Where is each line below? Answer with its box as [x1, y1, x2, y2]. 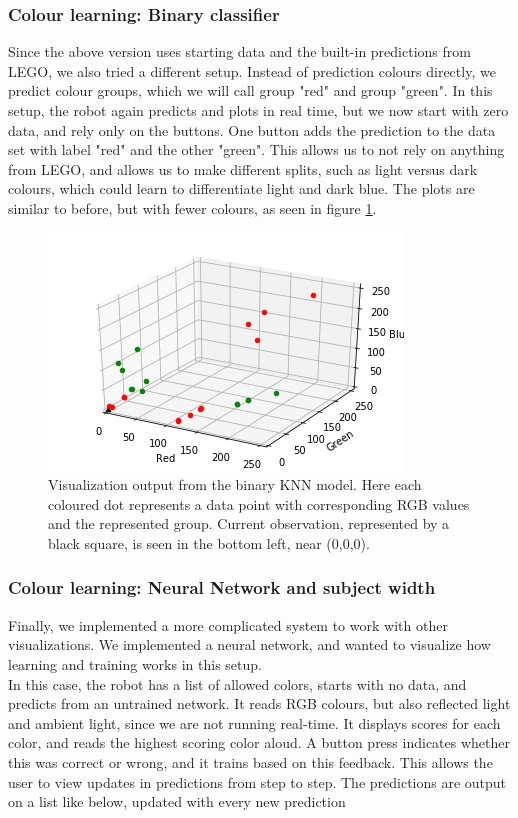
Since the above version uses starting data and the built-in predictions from [8, 41, 471, 62]
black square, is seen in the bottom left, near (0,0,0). [48, 532, 370, 553]
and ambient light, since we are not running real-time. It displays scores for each [8, 712, 501, 733]
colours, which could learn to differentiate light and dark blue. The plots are [8, 178, 475, 199]
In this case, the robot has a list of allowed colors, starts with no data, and [8, 673, 467, 694]
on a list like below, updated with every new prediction [8, 791, 346, 812]
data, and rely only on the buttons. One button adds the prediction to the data [8, 119, 496, 140]
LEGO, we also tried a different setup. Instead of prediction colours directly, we [8, 60, 496, 81]
